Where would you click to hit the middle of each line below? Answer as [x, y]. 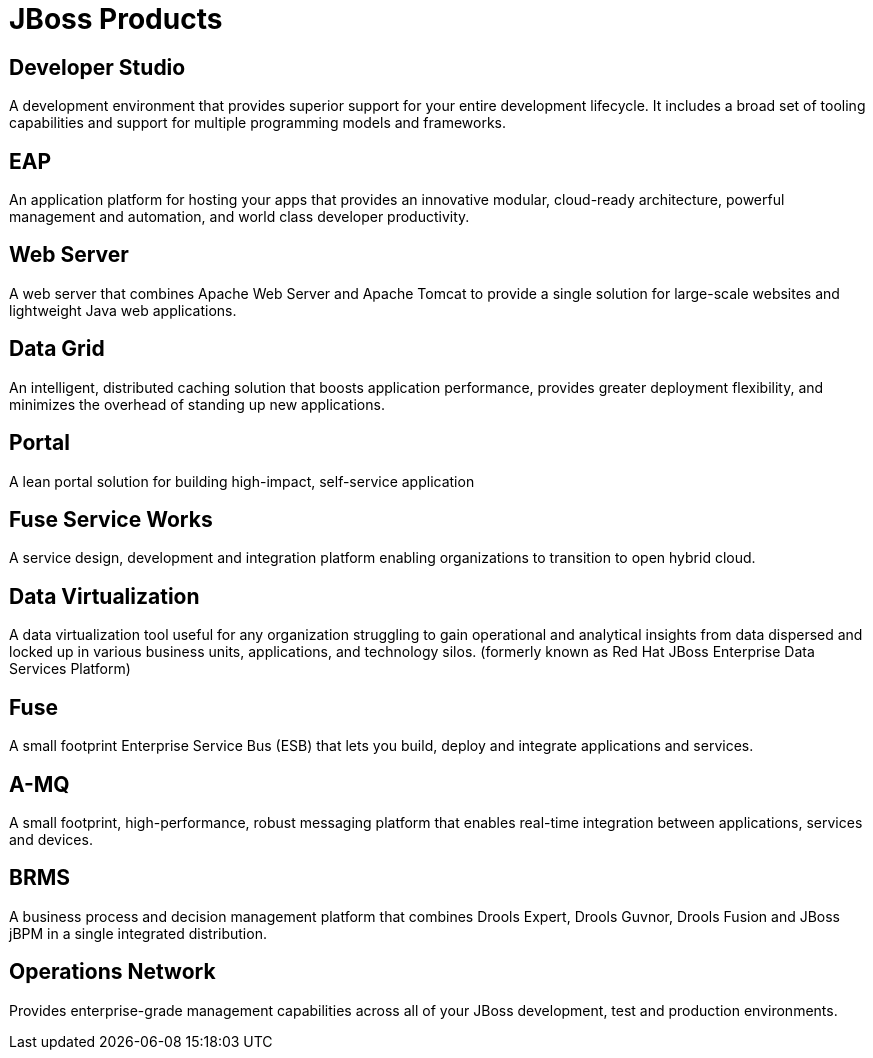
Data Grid [57, 349]
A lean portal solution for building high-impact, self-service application [242, 481]
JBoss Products [116, 19]
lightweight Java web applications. [123, 310]
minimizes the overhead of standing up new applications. [197, 404]
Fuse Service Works [111, 519]
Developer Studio [97, 67]
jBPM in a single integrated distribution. [138, 933]
